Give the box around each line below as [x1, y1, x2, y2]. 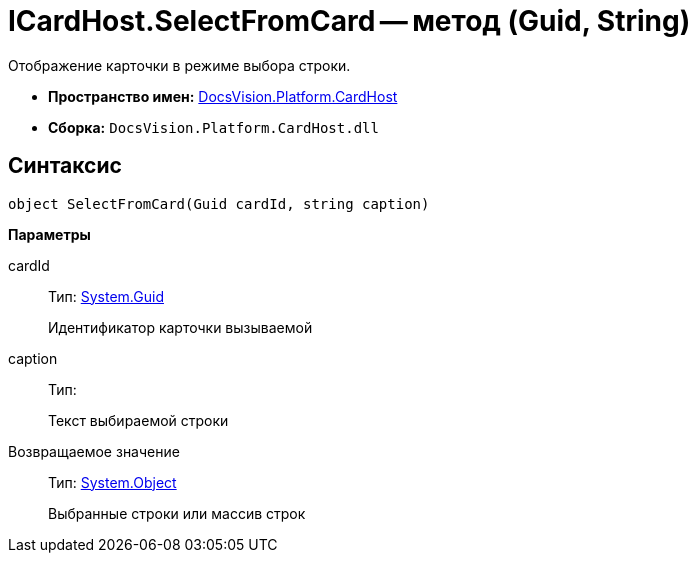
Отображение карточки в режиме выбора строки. [8, 56, 351, 74]
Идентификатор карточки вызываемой [48, 318, 313, 336]
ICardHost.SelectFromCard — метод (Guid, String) [8, 4, 691, 38]
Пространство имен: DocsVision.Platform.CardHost [48, 87, 398, 105]
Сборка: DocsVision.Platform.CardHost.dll [48, 118, 379, 136]
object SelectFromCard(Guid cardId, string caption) [8, 195, 430, 212]
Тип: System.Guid [48, 287, 164, 305]
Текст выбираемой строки [48, 411, 229, 429]
